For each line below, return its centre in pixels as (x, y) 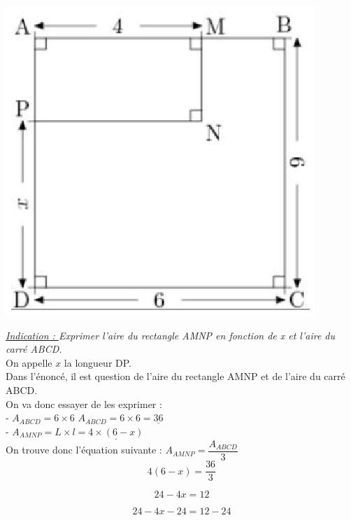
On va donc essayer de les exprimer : (84, 403)
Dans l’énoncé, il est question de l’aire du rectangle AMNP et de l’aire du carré (175, 376)
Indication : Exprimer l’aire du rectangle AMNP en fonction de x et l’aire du (171, 335)
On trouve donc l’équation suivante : (84, 450)
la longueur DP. (98, 362)
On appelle (29, 362)
